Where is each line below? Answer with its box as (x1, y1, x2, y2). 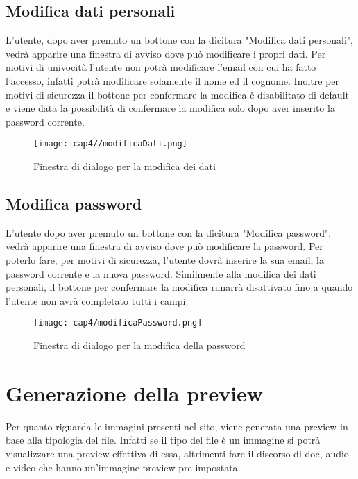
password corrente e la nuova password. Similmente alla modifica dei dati (6, 266, 316, 280)
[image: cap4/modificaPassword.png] (33, 318, 203, 328)
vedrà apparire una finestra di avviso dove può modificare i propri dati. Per (6, 46, 326, 60)
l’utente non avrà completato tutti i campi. (6, 293, 189, 308)
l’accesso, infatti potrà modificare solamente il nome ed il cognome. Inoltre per (6, 73, 340, 87)
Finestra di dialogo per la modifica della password (33, 338, 246, 353)
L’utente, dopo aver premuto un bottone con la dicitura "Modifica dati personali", (6, 33, 353, 47)
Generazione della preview (6, 378, 264, 407)
